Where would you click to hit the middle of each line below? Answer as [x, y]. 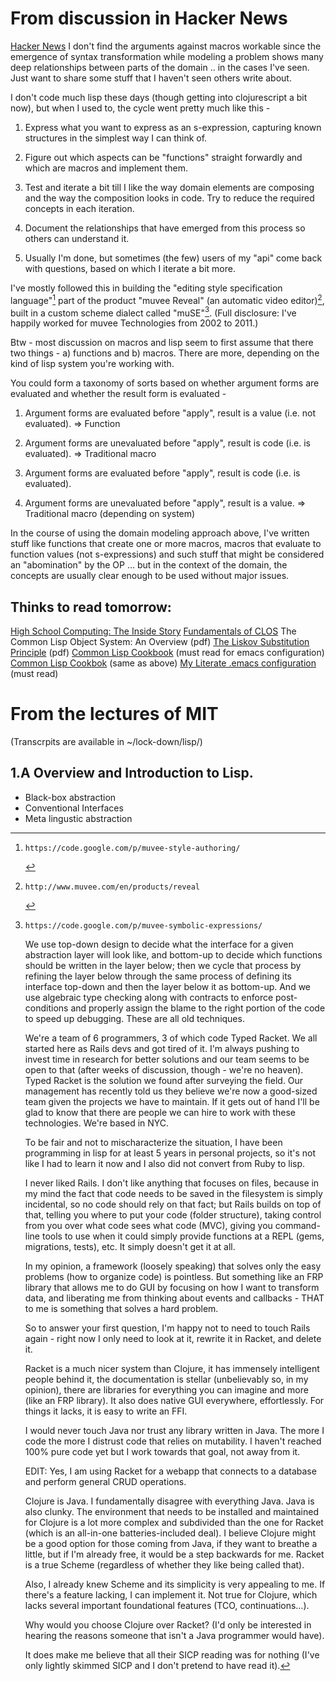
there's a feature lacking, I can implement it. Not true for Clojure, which [171, 1594]
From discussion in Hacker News [149, 18]
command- [297, 1225]
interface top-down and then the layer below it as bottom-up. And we [168, 986]
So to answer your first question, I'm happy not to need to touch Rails [167, 1328]
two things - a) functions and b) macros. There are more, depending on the [165, 353]
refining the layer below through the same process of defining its [158, 976]
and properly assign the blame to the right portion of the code [198, 1008]
